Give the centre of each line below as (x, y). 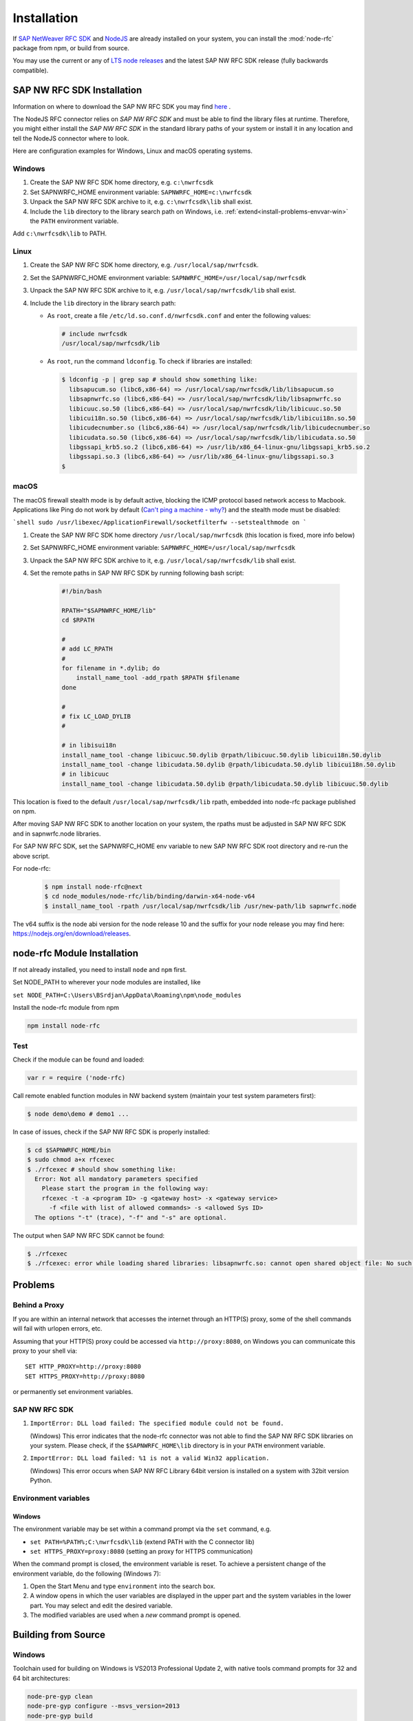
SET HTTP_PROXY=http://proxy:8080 (83, 1367)
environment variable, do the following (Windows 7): (87, 1574)
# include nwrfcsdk (94, 334)
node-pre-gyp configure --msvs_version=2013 (104, 1706)
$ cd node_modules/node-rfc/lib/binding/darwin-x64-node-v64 (150, 896)
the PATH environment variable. (74, 221)
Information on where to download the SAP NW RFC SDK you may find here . (122, 106)
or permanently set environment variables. (73, 1392)
